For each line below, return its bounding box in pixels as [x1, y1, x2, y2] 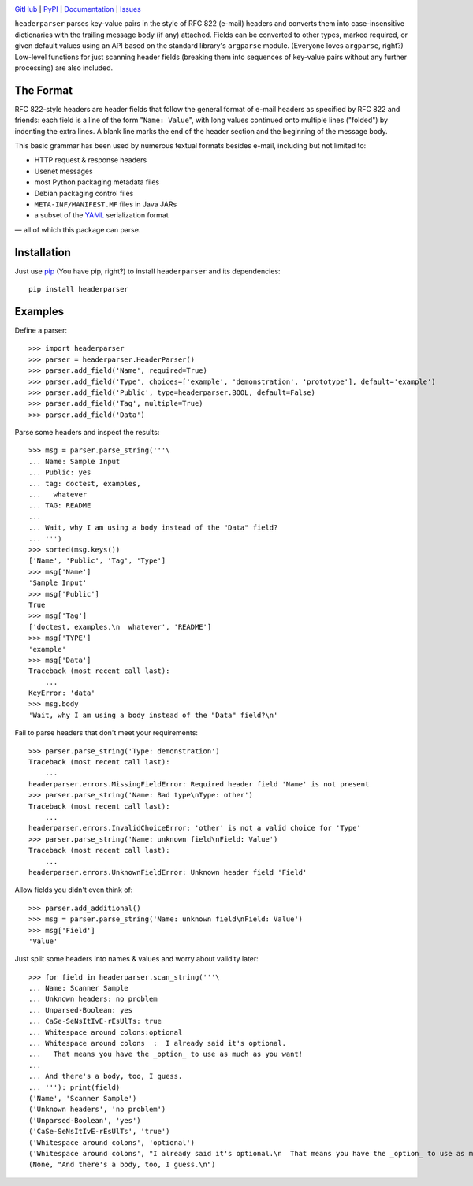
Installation [14, 245, 71, 259]
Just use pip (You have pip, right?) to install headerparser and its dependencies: [14, 266, 281, 276]
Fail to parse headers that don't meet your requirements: [14, 728, 199, 738]
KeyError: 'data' [28, 689, 95, 697]
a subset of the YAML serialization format [34, 210, 169, 220]
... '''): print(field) [28, 1083, 121, 1091]
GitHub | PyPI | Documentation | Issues [14, 5, 141, 13]
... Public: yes [28, 468, 91, 477]
